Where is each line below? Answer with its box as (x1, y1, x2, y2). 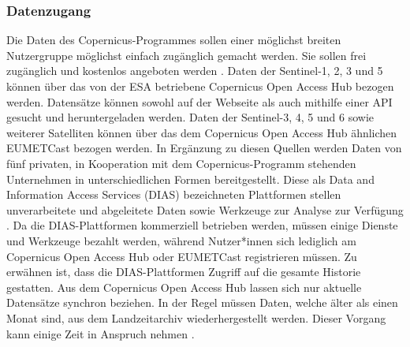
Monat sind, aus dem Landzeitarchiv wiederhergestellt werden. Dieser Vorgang (6, 309, 386, 326)
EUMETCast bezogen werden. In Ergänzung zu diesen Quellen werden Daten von (6, 140, 402, 156)
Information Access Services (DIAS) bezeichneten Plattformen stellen (6, 186, 341, 203)
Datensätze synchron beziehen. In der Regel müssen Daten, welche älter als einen (6, 294, 398, 311)
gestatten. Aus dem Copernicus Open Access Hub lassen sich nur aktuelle (6, 278, 362, 295)
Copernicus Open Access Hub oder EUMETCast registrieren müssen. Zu (6, 248, 357, 264)
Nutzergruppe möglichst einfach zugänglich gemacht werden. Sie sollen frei (6, 47, 367, 63)
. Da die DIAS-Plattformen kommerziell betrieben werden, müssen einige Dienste (6, 217, 398, 233)
